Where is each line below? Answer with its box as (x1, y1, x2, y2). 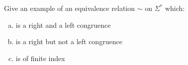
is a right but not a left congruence (15, 36, 122, 47)
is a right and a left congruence (15, 19, 111, 30)
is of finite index (15, 53, 65, 63)
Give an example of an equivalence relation (4, 3, 135, 13)
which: (165, 3, 185, 13)
